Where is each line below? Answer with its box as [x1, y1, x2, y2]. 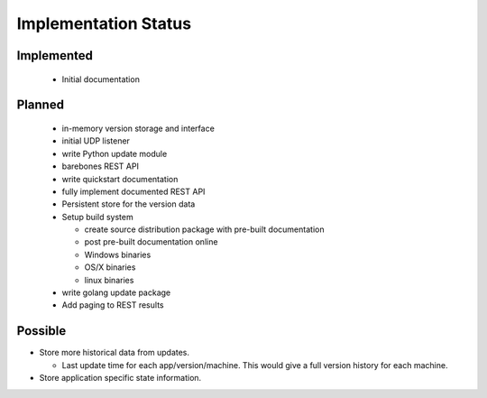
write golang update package [61, 287, 171, 298]
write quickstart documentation [61, 173, 179, 184]
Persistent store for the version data [61, 199, 196, 209]
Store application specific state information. [39, 373, 202, 384]
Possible [16, 323, 67, 338]
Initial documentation [61, 73, 140, 85]
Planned [16, 97, 65, 113]
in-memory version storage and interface [61, 123, 216, 134]
